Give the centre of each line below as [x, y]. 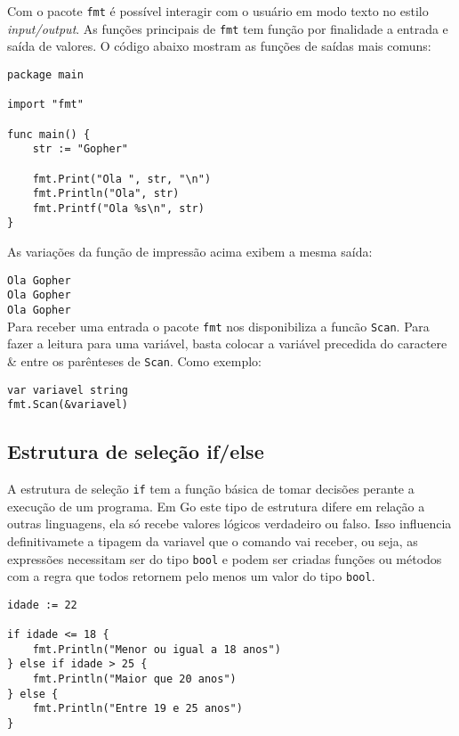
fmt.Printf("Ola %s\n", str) [118, 208]
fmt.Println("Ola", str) [106, 194]
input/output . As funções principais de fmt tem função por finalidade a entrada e [228, 28]
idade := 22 [42, 605]
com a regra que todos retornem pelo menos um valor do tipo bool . [191, 576]
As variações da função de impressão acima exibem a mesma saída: [190, 252]
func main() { [49, 134]
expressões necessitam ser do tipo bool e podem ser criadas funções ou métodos [225, 558]
